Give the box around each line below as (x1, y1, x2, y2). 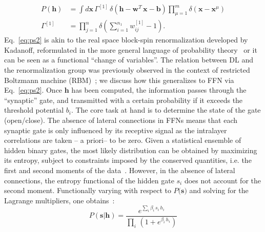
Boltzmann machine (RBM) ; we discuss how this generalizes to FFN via (4, 74, 234, 85)
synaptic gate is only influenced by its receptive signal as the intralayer (4, 124, 227, 135)
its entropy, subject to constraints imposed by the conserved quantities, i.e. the (4, 155, 252, 165)
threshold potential (4, 104, 64, 115)
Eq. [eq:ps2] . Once (4, 85, 63, 95)
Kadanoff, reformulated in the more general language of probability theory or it (4, 44, 257, 55)
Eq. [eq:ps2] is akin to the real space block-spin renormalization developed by (4, 34, 248, 45)
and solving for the (189, 185, 249, 196)
